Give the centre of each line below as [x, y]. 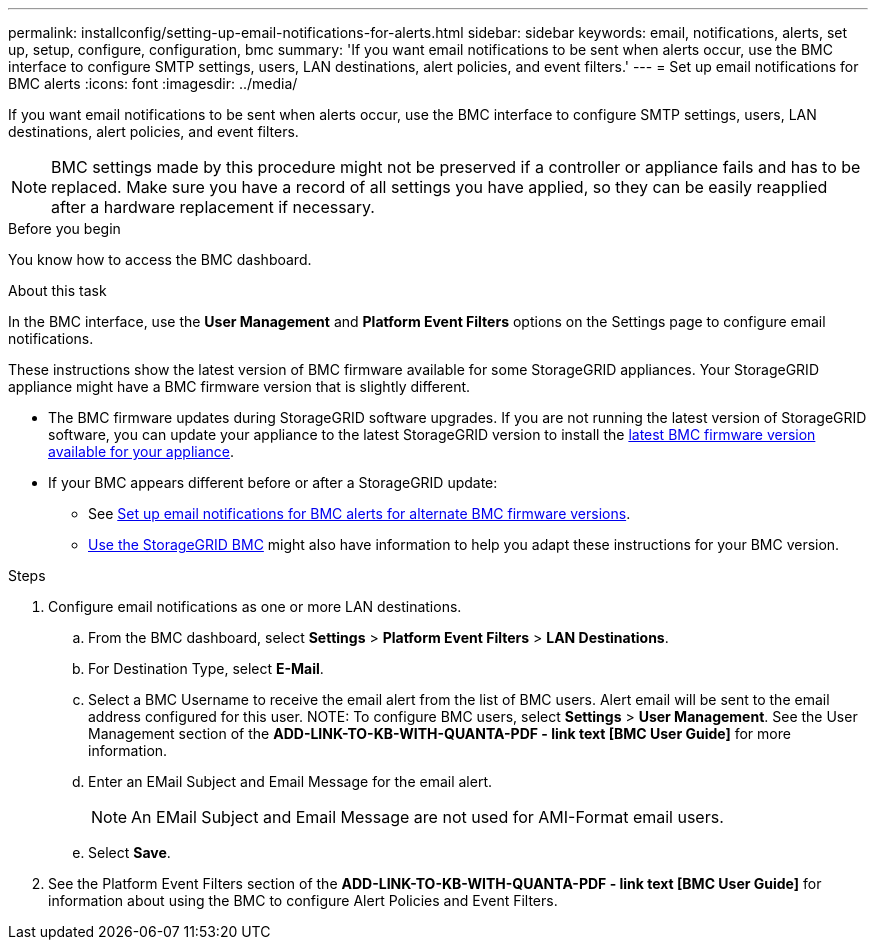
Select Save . [129, 852]
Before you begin [64, 228]
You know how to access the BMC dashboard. [160, 259]
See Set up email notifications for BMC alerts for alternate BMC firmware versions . [359, 513]
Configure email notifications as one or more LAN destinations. [255, 606]
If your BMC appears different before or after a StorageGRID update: [273, 482]
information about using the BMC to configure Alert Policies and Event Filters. [303, 900]
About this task [57, 290]
